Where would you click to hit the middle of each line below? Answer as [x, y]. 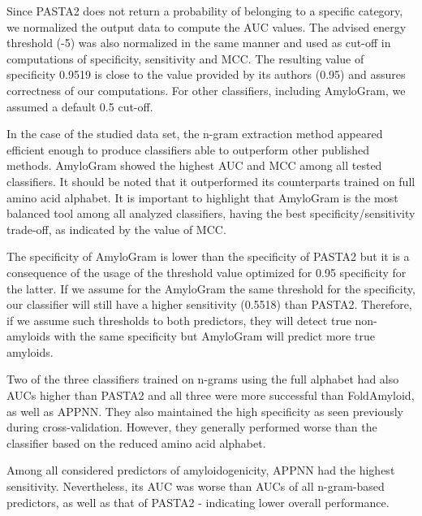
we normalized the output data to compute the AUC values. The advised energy [207, 26]
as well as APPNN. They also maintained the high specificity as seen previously [205, 411]
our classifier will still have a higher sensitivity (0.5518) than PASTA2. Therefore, [209, 304]
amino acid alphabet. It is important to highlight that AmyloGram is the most [202, 197]
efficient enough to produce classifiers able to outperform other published [188, 149]
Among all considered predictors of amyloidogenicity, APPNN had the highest [201, 470]
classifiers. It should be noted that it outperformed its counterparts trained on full [211, 181]
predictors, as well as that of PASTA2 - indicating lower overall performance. [198, 502]
